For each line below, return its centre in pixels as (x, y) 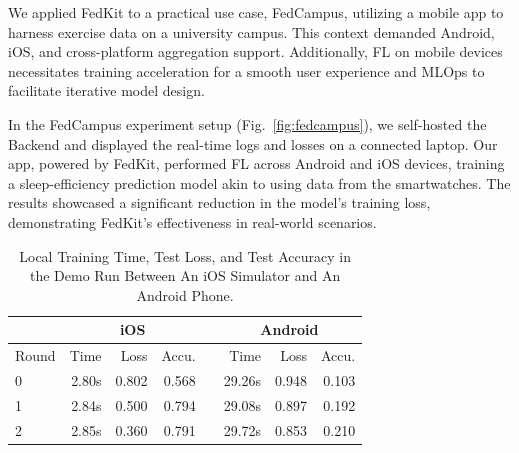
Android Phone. (185, 294)
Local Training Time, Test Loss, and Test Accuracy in (185, 255)
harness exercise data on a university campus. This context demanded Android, (251, 31)
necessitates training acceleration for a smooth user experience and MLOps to (246, 70)
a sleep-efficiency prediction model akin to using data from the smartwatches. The (259, 182)
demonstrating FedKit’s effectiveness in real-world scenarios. (192, 221)
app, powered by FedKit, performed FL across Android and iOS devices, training (256, 163)
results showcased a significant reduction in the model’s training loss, (219, 202)
